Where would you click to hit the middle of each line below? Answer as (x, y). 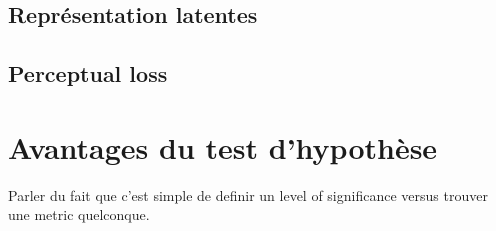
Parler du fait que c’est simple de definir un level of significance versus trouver (248, 194)
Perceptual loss (88, 73)
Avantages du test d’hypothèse (223, 146)
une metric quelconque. (79, 214)
